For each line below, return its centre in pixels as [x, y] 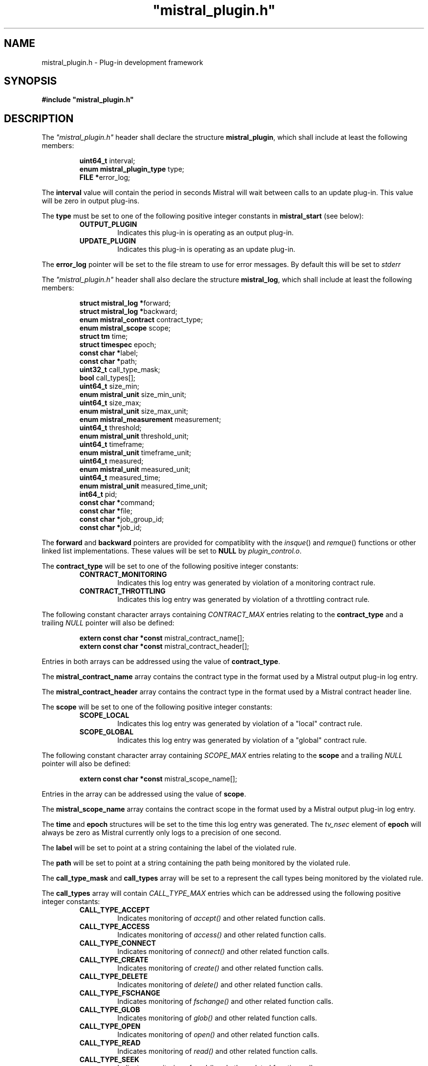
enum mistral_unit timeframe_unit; [135, 453]
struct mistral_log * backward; [128, 311]
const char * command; [117, 503]
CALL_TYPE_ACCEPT [115, 910]
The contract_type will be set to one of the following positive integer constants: [170, 566]
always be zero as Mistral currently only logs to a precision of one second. [161, 833]
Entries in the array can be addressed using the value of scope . [144, 794]
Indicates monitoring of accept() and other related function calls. [221, 918]
